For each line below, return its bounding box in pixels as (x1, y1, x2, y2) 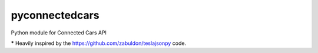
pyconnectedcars (11, 9, 100, 22)
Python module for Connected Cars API (11, 29, 107, 36)
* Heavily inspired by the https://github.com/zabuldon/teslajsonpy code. (11, 40, 187, 47)
